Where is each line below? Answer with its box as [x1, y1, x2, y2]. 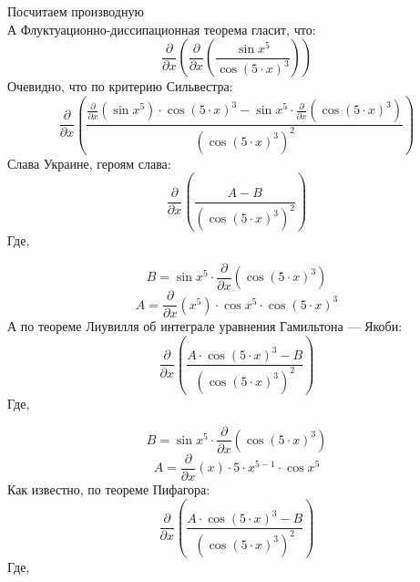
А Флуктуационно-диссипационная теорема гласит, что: [7, 19, 316, 38]
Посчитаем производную [7, 2, 144, 20]
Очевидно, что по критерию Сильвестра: [7, 77, 233, 96]
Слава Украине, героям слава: [7, 153, 171, 172]
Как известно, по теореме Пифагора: [7, 480, 210, 499]
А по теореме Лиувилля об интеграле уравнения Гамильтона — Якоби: [7, 317, 403, 336]
